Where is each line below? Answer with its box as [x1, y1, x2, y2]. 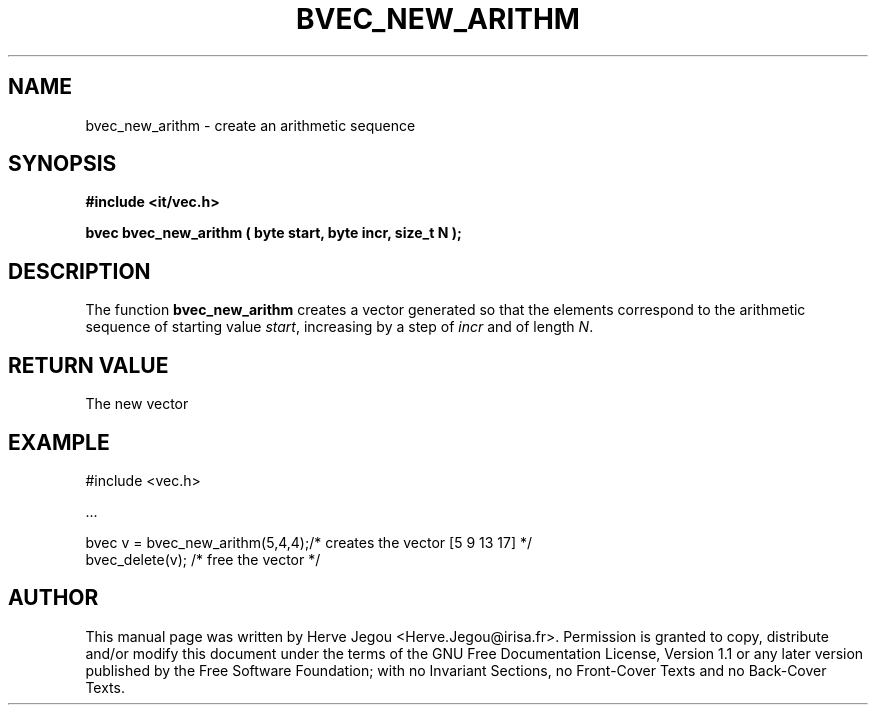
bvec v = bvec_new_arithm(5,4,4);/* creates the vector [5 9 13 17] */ [85, 533, 533, 551]
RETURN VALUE [8, 352, 169, 378]
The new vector [85, 395, 189, 413]
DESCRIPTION [8, 258, 151, 284]
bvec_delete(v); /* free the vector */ [85, 550, 321, 568]
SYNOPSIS [8, 151, 117, 177]
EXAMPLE [8, 429, 110, 455]
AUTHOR [8, 585, 99, 611]
